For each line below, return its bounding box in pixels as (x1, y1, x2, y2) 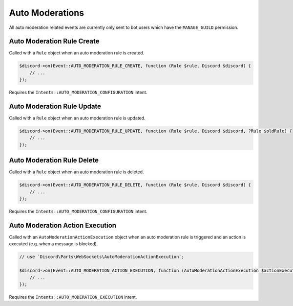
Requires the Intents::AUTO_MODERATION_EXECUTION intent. (9, 294, 137, 300)
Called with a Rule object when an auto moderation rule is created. (9, 50, 145, 56)
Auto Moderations (9, 7, 84, 18)
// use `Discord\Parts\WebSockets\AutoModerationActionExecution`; (19, 254, 185, 259)
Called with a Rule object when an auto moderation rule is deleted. (9, 169, 144, 175)
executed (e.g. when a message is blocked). (9, 241, 98, 247)
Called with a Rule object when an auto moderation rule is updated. (9, 115, 146, 121)
